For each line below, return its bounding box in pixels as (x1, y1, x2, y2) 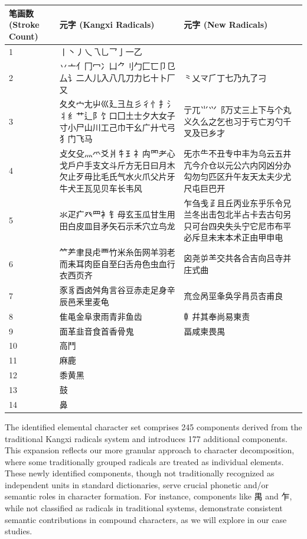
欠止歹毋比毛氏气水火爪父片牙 (59, 170, 175, 183)
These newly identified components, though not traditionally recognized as (5, 467, 275, 479)
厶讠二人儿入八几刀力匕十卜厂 (59, 71, 175, 83)
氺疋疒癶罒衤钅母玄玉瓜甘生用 (59, 208, 175, 220)
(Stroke (9, 18, 40, 31)
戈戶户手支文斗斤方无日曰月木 (59, 158, 175, 171)
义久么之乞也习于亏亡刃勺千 (184, 115, 292, 127)
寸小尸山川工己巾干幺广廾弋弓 (59, 121, 175, 133)
